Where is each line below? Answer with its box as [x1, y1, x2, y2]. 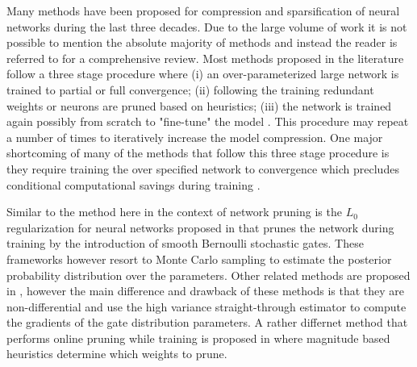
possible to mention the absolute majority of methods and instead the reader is [6, 34, 398, 51]
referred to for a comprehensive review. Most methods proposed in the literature [6, 49, 404, 66]
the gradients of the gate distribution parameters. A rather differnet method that [6, 314, 408, 331]
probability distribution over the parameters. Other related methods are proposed [6, 266, 411, 283]
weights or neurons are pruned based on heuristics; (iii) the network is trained [6, 97, 392, 114]
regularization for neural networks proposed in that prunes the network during [6, 219, 394, 236]
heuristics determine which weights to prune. [6, 345, 227, 362]
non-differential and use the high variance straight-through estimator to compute [6, 298, 407, 315]
